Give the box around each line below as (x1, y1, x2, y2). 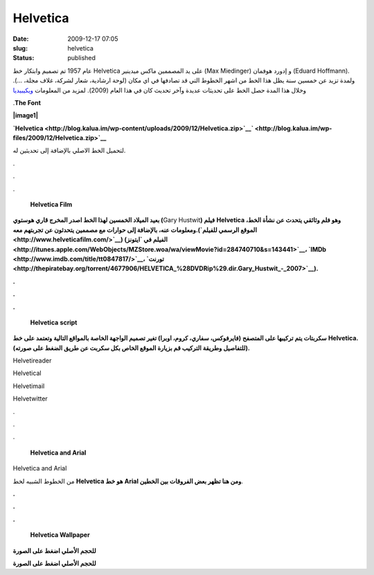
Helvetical (12, 369, 42, 377)
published (67, 54, 96, 62)
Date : (12, 35, 29, 43)
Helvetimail (12, 381, 45, 390)
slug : (12, 44, 28, 52)
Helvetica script (30, 318, 78, 327)
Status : (12, 54, 35, 62)
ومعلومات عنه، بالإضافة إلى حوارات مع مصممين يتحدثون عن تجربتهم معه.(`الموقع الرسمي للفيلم (12, 226, 258, 234)
